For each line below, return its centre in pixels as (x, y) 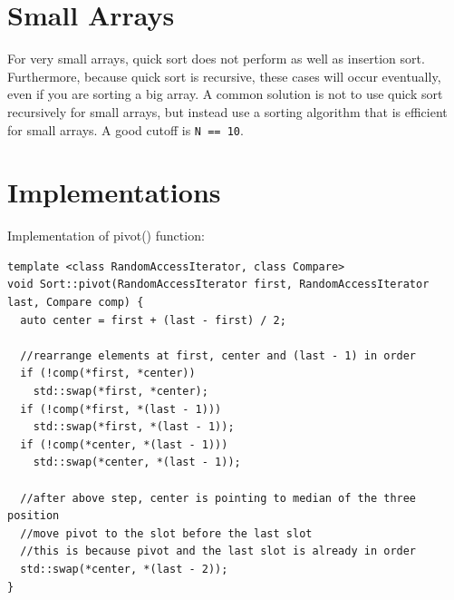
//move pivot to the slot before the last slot (166, 533)
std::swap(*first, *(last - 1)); (134, 427)
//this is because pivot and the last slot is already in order (218, 551)
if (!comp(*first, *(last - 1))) (121, 409)
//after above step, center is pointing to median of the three (218, 498)
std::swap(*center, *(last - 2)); (124, 569)
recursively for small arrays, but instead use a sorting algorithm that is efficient (227, 111)
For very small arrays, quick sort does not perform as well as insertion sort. (216, 59)
